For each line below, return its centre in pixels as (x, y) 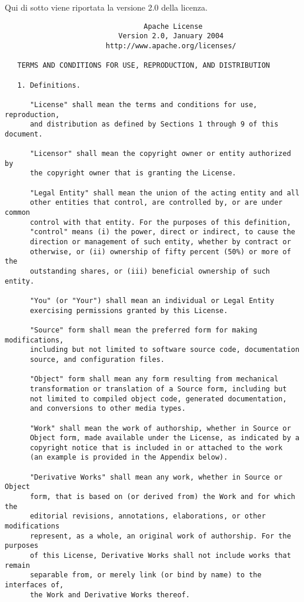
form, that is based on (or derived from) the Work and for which (162, 497)
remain (17, 565)
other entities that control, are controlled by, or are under (156, 203)
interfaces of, (34, 585)
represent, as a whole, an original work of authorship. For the (160, 536)
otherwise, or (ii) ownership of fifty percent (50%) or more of (160, 252)
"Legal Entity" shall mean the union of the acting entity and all (165, 193)
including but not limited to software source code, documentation (165, 350)
